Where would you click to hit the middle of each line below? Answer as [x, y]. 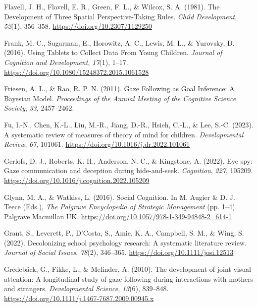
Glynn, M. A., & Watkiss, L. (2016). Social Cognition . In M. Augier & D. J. [120, 197]
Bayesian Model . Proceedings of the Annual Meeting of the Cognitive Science [120, 98]
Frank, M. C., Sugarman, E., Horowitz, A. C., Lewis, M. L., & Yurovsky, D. [119, 42]
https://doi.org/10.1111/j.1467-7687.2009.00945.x [79, 298]
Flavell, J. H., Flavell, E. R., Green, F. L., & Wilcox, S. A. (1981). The [112, 6]
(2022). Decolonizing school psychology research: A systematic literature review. [125, 242]
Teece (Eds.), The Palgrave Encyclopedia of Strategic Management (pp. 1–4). [121, 207]
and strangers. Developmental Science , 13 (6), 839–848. [86, 288]
